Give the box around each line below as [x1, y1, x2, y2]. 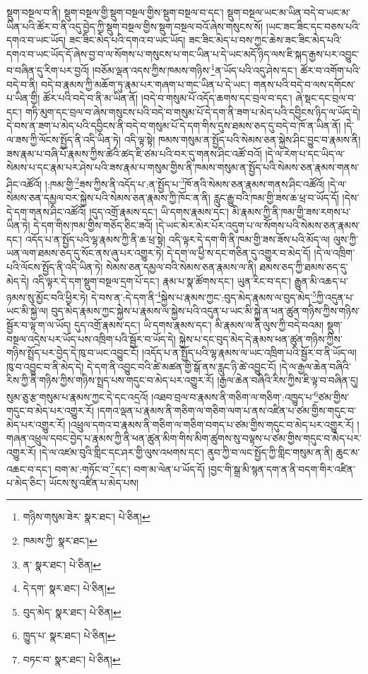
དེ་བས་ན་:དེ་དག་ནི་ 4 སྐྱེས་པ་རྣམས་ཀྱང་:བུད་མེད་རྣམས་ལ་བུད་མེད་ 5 [91, 288, 316, 304]
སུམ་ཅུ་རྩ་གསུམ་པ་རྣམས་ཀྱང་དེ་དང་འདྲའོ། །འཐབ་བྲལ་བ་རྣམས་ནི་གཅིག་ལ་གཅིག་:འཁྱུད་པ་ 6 [6, 388, 319, 404]
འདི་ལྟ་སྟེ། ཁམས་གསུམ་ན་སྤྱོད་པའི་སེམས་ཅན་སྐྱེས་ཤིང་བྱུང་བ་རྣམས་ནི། [124, 132, 361, 146]
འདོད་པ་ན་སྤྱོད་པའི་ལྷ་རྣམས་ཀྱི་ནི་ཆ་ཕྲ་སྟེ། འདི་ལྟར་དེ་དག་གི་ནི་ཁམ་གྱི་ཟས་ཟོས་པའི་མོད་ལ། [25, 231, 331, 246]
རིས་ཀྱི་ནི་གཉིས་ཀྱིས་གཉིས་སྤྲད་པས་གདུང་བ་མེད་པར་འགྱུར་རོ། [6, 373, 214, 388]
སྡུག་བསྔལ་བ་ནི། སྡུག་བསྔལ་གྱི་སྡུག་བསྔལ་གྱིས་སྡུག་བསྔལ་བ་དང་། [6, 5, 224, 19]
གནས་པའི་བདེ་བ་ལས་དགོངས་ [253, 76, 356, 91]
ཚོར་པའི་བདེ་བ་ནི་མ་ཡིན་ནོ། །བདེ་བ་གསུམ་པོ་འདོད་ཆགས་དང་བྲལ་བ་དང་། [42, 91, 292, 105]
